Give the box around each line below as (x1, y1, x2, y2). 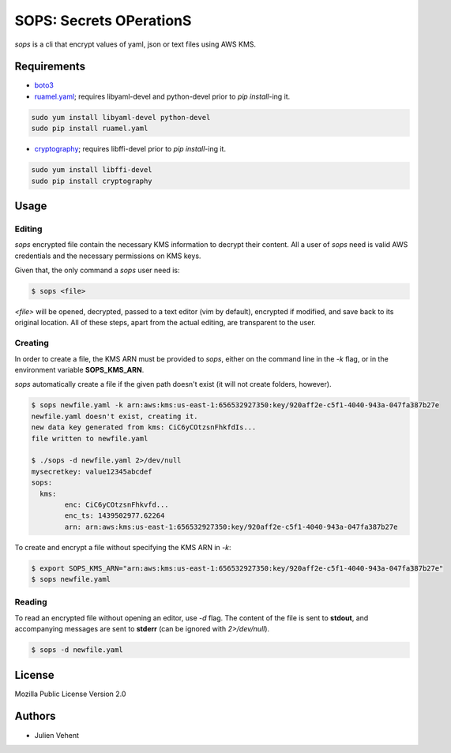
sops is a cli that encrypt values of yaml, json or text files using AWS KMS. (14, 39, 257, 49)
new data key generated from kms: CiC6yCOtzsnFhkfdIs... (31, 423, 257, 432)
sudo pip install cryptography (31, 176, 153, 185)
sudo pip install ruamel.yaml (31, 124, 148, 133)
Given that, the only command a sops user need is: (14, 265, 180, 275)
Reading (14, 597, 47, 608)
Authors (14, 710, 56, 723)
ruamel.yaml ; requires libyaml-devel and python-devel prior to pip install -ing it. (34, 92, 291, 101)
